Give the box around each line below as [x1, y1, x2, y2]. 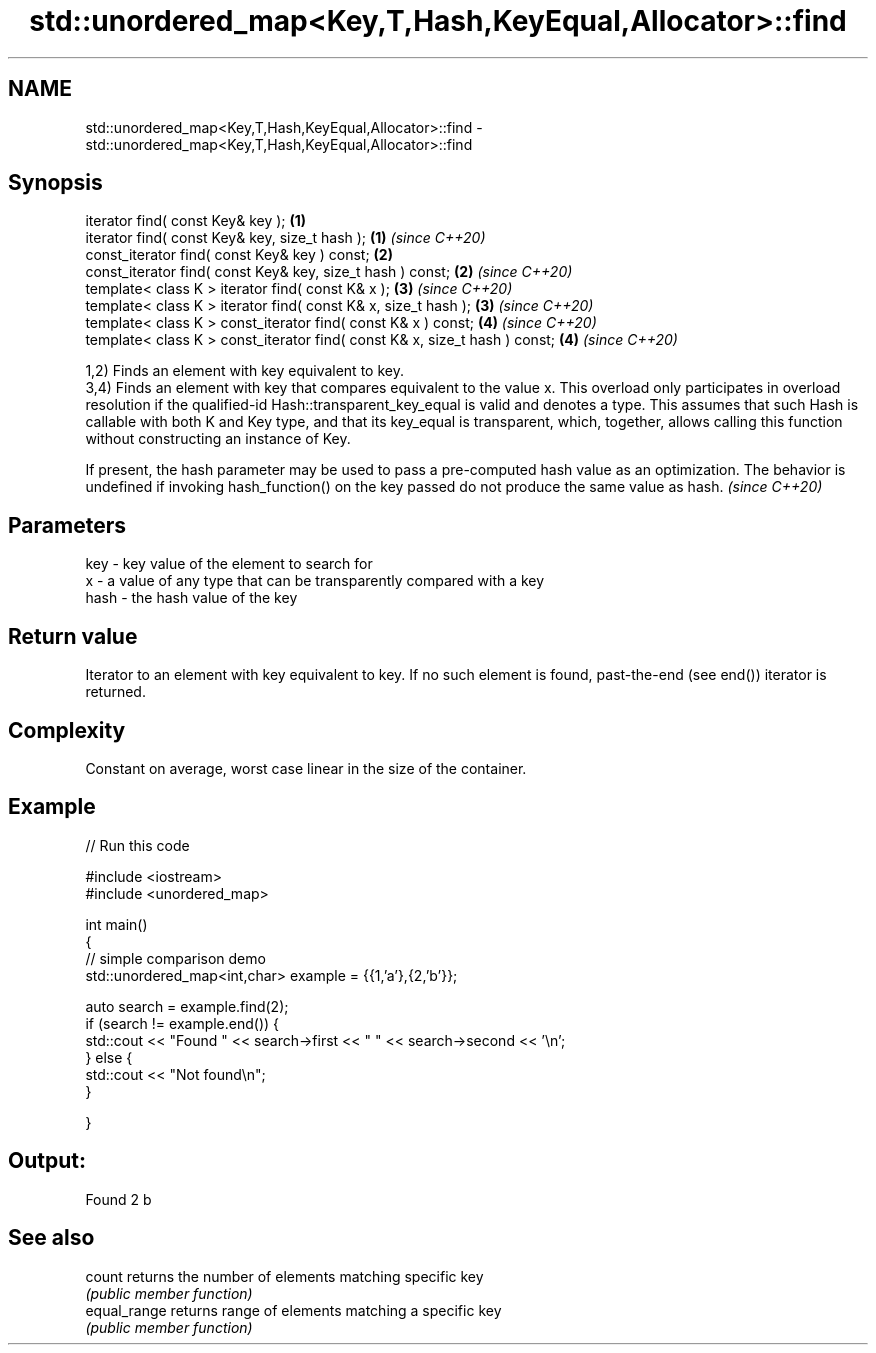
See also [8, 1225, 95, 1251]
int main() [85, 915, 148, 933]
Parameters [8, 512, 126, 538]
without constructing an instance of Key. [85, 430, 351, 448]
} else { [85, 1048, 133, 1066]
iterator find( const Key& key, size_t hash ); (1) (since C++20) [85, 229, 486, 247]
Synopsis [8, 170, 103, 196]
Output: [8, 1148, 86, 1174]
